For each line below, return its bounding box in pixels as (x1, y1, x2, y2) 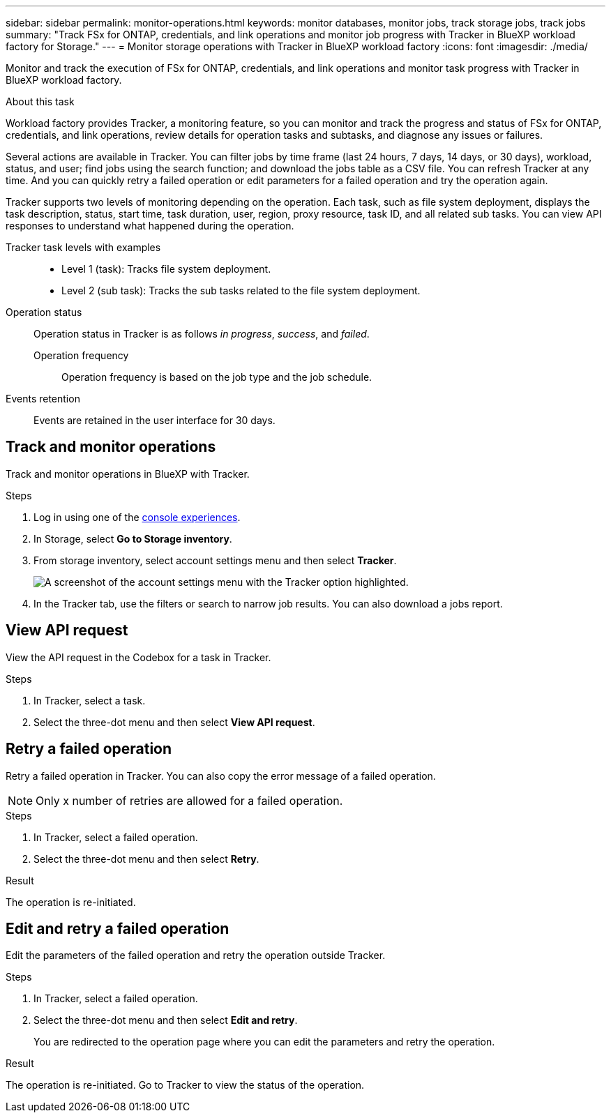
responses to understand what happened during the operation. (6, 220, 294, 232)
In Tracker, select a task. (33, 694, 146, 707)
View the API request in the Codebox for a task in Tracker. (6, 651, 271, 663)
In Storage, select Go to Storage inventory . (33, 532, 232, 545)
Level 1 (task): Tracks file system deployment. (61, 263, 271, 275)
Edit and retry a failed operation (6, 919, 229, 937)
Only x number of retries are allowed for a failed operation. (36, 793, 343, 808)
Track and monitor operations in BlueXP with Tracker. (6, 467, 250, 480)
